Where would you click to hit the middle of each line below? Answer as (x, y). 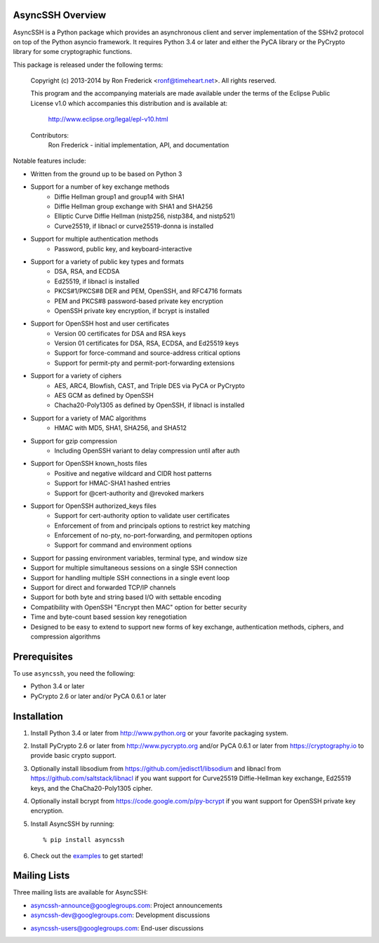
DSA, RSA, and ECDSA (87, 272)
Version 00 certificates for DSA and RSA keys (120, 333)
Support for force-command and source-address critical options (147, 353)
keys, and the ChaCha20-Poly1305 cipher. (92, 788)
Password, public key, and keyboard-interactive (123, 248)
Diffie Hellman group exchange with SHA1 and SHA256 (134, 206)
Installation (38, 716)
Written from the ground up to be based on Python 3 (106, 174)
